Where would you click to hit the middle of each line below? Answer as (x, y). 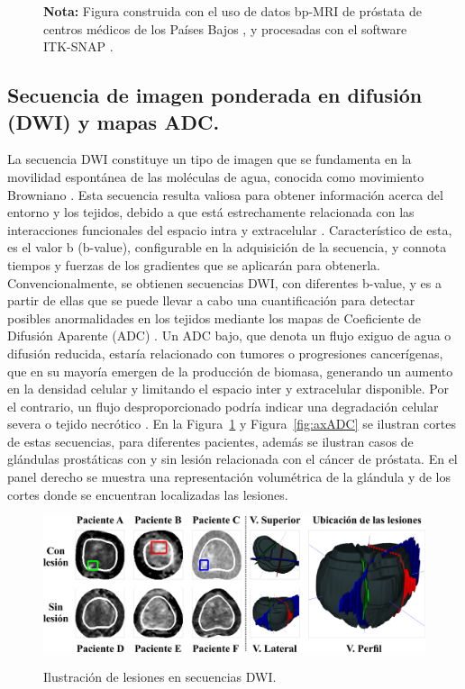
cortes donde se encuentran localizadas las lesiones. (148, 494)
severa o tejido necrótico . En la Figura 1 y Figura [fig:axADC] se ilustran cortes (232, 424)
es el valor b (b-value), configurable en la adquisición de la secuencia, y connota (227, 247)
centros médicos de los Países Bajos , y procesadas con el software (225, 28)
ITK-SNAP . (78, 46)
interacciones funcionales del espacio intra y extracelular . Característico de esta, (230, 229)
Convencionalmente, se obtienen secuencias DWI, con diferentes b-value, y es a (224, 282)
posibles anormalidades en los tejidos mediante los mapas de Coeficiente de (214, 317)
